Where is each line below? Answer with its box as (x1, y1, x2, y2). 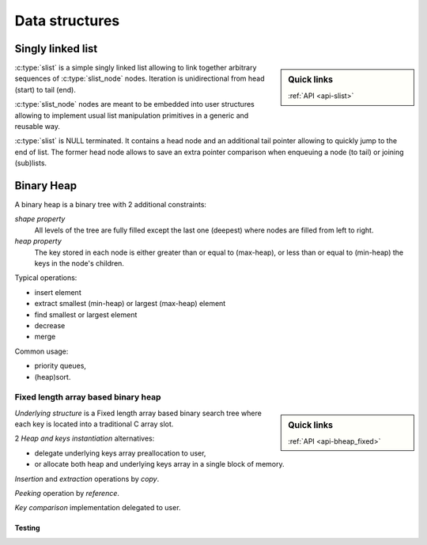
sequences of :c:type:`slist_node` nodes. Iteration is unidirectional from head (14, 74, 265, 83)
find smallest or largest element (34, 309, 138, 320)
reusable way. (14, 122, 61, 131)
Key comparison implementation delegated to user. (14, 503, 181, 513)
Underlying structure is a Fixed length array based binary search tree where (14, 408, 263, 418)
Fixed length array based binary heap (14, 392, 161, 403)
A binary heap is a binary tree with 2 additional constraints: (14, 200, 207, 210)
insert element (34, 287, 82, 297)
